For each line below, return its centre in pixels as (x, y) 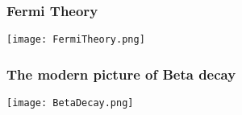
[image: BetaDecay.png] (70, 103)
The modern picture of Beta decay (121, 74)
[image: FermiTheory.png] (76, 40)
